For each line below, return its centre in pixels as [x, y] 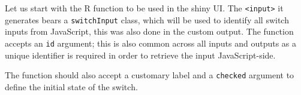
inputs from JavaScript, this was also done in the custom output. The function [149, 31]
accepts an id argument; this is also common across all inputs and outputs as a [151, 43]
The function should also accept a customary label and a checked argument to [150, 75]
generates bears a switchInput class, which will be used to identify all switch [147, 19]
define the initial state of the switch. [71, 86]
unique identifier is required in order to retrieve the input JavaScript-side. [140, 55]
